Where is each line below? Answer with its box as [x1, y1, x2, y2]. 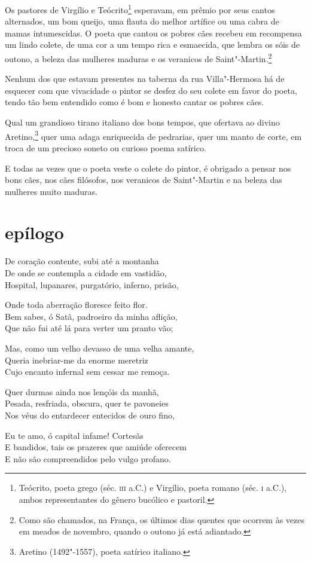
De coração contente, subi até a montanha [5, 255, 159, 267]
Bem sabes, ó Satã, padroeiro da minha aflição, [5, 310, 178, 322]
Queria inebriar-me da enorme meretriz [5, 353, 148, 366]
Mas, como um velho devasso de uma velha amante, [5, 341, 194, 354]
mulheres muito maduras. [5, 185, 98, 197]
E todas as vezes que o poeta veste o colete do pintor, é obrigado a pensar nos [5, 161, 291, 174]
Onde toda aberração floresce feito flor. [5, 298, 148, 311]
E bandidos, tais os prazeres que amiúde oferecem [5, 441, 187, 453]
